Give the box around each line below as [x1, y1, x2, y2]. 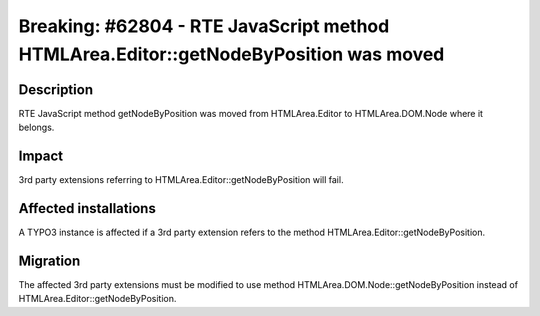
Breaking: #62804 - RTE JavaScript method [18, 15, 390, 37]
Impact [18, 148, 64, 165]
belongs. [18, 121, 55, 134]
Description [18, 81, 94, 98]
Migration [18, 252, 81, 269]
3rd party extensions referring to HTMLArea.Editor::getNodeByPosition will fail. [18, 174, 344, 186]
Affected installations [18, 200, 157, 217]
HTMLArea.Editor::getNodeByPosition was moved [18, 43, 445, 65]
